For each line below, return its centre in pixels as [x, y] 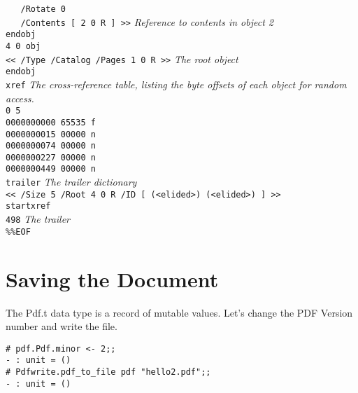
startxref [28, 206]
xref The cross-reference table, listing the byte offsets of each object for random [176, 84]
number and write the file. [62, 326]
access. [20, 98]
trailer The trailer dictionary [71, 182]
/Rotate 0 [43, 9]
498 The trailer [38, 219]
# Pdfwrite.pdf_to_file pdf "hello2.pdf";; [108, 372]
